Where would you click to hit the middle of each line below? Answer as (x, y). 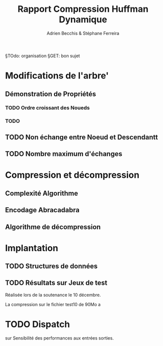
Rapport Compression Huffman (83, 9)
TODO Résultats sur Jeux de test (56, 283)
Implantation (32, 248)
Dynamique (83, 19)
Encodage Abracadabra (42, 210)
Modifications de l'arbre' (57, 76)
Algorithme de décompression (53, 227)
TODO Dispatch (38, 325)
